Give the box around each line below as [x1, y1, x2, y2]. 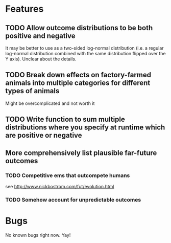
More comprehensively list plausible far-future [5, 148, 157, 157]
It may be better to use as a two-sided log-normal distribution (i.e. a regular [5, 45, 164, 51]
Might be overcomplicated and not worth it [5, 100, 95, 106]
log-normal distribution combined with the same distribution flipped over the [5, 51, 166, 56]
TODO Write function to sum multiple [5, 115, 125, 124]
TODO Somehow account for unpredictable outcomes [5, 196, 141, 203]
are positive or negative [5, 131, 82, 140]
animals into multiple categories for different [5, 79, 151, 87]
